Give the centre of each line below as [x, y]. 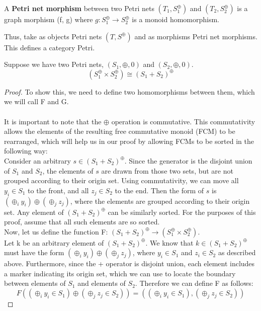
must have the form [34, 252]
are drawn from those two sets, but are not [167, 170]
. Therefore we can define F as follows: [194, 283]
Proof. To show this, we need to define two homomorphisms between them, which [129, 91]
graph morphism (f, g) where [49, 19]
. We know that [169, 242]
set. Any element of [34, 212]
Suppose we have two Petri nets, [54, 64]
